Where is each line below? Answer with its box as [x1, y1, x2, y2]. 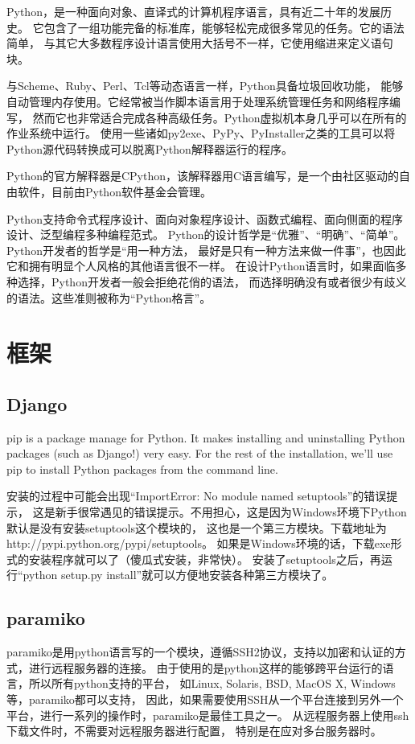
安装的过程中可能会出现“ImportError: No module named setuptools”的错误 [6, 487, 387, 504]
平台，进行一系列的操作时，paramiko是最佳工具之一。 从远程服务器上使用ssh [6, 706, 409, 723]
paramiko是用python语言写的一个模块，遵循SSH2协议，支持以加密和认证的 [6, 643, 395, 660]
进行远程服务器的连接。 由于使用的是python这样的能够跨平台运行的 [28, 659, 383, 676]
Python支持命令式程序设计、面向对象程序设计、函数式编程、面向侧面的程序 [6, 210, 403, 227]
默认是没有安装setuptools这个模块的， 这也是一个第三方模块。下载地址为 [6, 519, 387, 536]
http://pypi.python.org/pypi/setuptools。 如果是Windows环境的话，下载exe [6, 535, 391, 552]
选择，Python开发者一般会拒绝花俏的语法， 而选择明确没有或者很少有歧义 [17, 273, 407, 290]
